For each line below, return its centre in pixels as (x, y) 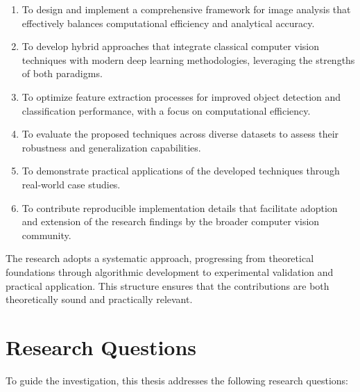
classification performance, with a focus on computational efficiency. (166, 110)
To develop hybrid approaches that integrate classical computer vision (171, 46)
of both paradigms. (62, 73)
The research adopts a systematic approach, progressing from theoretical (160, 258)
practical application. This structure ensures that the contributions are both (168, 285)
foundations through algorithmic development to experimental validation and (170, 271)
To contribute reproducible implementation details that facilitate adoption (180, 207)
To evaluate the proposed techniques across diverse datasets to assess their (180, 134)
